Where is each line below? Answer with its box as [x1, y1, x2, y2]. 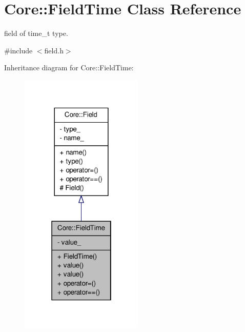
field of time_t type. [4, 28, 68, 38]
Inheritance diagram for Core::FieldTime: [4, 62, 134, 73]
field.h [44, 45, 64, 55]
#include [4, 45, 33, 55]
